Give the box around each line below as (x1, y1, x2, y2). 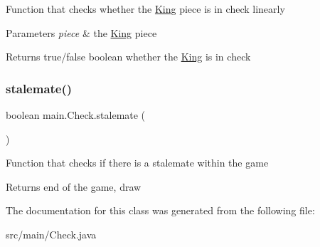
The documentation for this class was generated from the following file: (6, 203, 315, 218)
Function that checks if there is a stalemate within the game (6, 155, 269, 170)
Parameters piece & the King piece (6, 25, 157, 40)
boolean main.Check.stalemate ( (6, 107, 146, 122)
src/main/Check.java (6, 226, 97, 241)
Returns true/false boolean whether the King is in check (6, 49, 251, 64)
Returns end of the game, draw (6, 179, 142, 194)
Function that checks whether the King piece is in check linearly (6, 1, 285, 16)
